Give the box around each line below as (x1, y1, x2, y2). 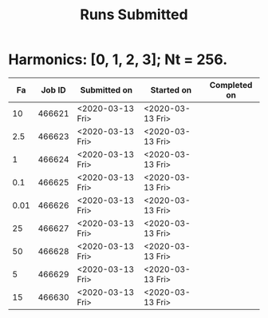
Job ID (41, 84, 66, 95)
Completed (209, 79, 253, 90)
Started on (150, 84, 192, 95)
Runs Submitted (79, 6, 189, 24)
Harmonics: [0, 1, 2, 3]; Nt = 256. (8, 50, 228, 69)
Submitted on (80, 84, 133, 95)
